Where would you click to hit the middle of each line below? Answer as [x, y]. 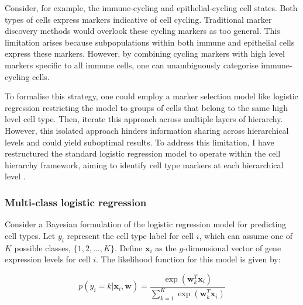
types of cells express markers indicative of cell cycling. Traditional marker [138, 19]
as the [166, 247]
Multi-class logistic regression [76, 202]
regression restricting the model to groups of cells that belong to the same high [147, 107]
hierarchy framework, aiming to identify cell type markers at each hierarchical [144, 164]
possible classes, [42, 247]
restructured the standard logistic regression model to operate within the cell [143, 153]
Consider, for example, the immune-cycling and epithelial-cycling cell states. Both [151, 8]
